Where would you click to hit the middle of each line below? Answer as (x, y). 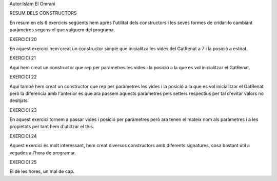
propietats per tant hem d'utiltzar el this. (52, 127)
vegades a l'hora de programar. (43, 153)
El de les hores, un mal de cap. (42, 171)
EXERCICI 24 (23, 136)
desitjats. (19, 100)
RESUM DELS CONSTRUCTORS (43, 13)
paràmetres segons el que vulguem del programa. (62, 30)
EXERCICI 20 (23, 39)
